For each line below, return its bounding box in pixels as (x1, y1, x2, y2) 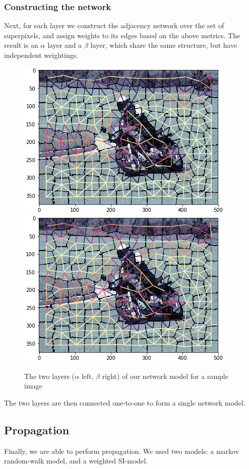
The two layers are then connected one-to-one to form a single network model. (4, 397, 245, 408)
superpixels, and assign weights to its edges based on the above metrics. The (4, 30, 240, 40)
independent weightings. (4, 50, 79, 60)
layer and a (47, 40, 82, 50)
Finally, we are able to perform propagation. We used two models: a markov (4, 445, 239, 456)
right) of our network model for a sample (102, 370, 228, 381)
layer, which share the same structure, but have (90, 40, 237, 50)
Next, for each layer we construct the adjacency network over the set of (4, 20, 224, 31)
